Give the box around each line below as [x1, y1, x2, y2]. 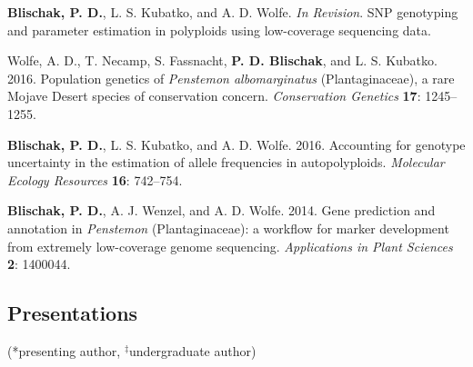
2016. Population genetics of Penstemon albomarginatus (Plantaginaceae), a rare [7, 68, 455, 87]
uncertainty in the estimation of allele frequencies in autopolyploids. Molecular [7, 153, 445, 172]
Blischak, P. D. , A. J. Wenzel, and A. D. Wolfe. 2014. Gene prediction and [7, 201, 436, 220]
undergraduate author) [129, 341, 257, 360]
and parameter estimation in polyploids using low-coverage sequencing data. [7, 20, 431, 39]
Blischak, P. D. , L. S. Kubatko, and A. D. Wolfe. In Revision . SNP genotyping [7, 3, 458, 21]
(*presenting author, [7, 341, 121, 360]
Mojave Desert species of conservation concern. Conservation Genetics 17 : [7, 86, 421, 105]
